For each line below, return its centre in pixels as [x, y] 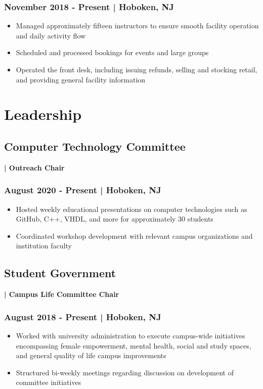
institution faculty [44, 246]
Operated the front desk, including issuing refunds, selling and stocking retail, [137, 69]
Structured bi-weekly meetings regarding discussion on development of [125, 372]
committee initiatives [49, 382]
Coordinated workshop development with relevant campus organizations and [134, 235]
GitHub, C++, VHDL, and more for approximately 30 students [115, 219]
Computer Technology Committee [95, 146]
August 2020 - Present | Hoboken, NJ [83, 190]
